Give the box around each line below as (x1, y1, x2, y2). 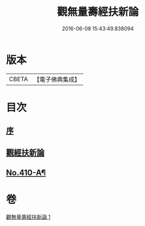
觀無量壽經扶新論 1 (6, 213, 51, 220)
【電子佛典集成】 (33, 75, 80, 84)
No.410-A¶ (6, 168, 46, 178)
